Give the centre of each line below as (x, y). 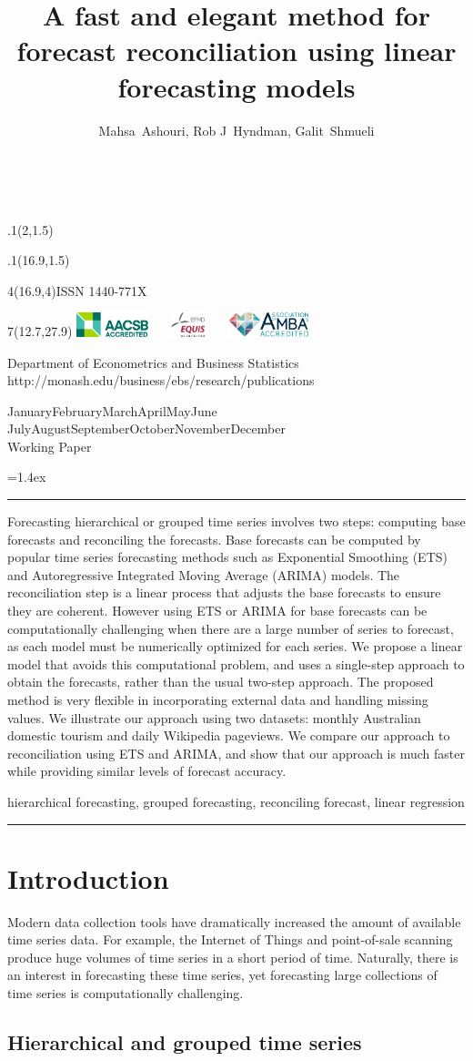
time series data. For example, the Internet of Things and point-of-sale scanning (230, 939)
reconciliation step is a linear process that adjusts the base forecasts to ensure (224, 592)
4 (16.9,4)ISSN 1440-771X (77, 290)
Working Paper (50, 446)
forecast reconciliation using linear (236, 51)
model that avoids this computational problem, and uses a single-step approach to (236, 663)
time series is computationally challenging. (126, 993)
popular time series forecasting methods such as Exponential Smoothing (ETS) (227, 557)
